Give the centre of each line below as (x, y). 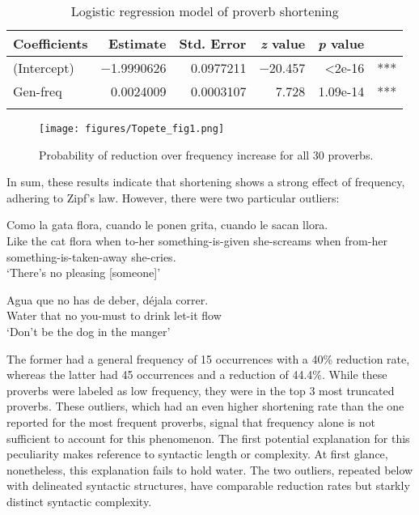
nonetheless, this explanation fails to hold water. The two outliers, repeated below (210, 469)
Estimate (138, 43)
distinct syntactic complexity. (79, 501)
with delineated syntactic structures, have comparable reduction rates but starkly (208, 485)
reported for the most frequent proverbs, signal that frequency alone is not (191, 421)
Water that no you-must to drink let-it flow (114, 315)
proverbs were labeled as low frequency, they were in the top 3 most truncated (201, 390)
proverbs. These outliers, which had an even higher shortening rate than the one (205, 406)
